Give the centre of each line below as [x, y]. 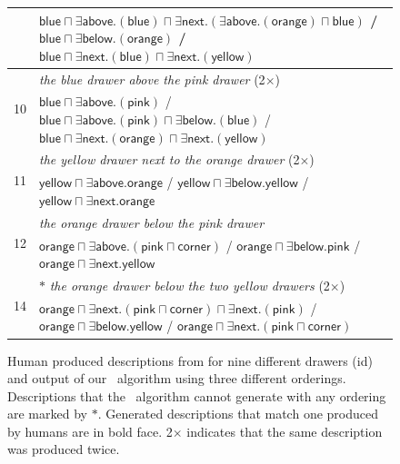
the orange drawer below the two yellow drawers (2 [190, 285]
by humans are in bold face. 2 [90, 431]
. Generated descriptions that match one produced [238, 414]
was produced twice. [64, 449]
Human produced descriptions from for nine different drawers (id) [190, 360]
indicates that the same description [285, 431]
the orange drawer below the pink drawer [152, 222]
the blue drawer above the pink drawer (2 [152, 79]
